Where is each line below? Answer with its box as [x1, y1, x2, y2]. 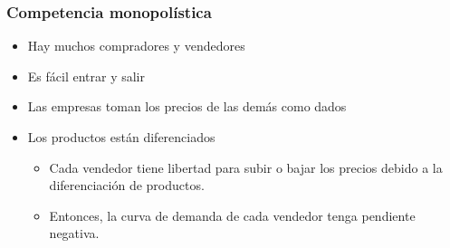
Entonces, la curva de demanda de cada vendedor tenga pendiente [49, 205, 416, 224]
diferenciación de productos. [49, 176, 205, 195]
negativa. [49, 224, 100, 243]
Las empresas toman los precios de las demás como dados [27, 97, 347, 116]
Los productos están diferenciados [27, 128, 215, 146]
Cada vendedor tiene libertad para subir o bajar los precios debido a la [49, 157, 443, 176]
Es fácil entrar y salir [27, 66, 145, 85]
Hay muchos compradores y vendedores [27, 36, 245, 55]
